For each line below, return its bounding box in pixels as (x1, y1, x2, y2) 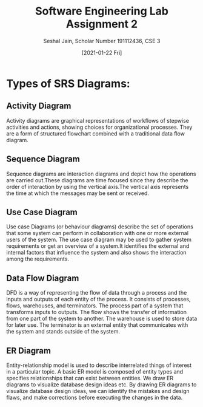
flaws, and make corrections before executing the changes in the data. (6, 394, 183, 401)
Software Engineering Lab (35, 4, 168, 18)
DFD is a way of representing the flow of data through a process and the (6, 289, 187, 296)
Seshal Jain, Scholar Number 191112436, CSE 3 (43, 37, 161, 44)
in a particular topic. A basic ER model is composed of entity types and (6, 368, 184, 375)
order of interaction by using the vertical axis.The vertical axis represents (6, 183, 189, 190)
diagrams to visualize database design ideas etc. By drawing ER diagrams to (6, 381, 197, 388)
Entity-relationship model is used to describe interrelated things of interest (6, 361, 192, 369)
